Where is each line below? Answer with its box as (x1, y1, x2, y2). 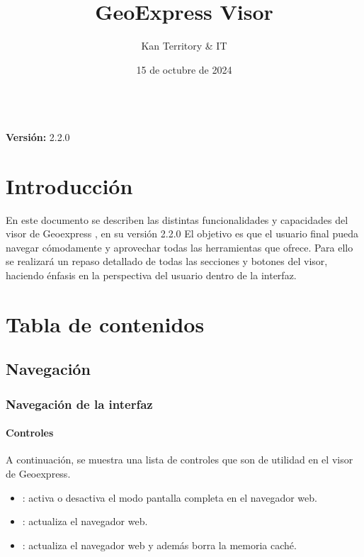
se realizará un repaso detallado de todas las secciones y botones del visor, (6, 254, 328, 269)
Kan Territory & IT (141, 38, 227, 53)
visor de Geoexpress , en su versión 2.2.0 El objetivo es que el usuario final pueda (6, 226, 358, 241)
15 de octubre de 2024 (136, 62, 232, 77)
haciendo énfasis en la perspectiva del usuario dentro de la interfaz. (6, 268, 297, 282)
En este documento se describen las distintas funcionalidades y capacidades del (6, 212, 348, 227)
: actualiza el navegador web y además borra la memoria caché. (22, 537, 297, 552)
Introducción (6, 171, 133, 200)
